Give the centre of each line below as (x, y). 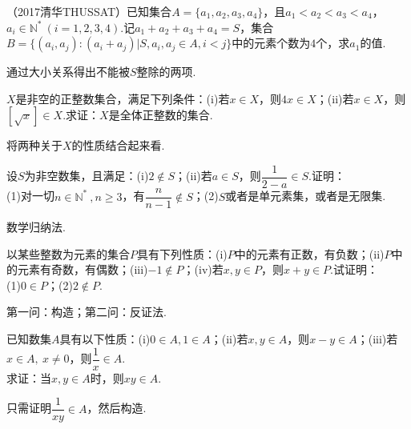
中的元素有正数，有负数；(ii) (309, 253)
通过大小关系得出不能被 (68, 72)
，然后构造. (117, 408)
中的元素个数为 (271, 43)
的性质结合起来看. (118, 145)
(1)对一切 (30, 196)
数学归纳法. (36, 227)
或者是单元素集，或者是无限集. (306, 196)
